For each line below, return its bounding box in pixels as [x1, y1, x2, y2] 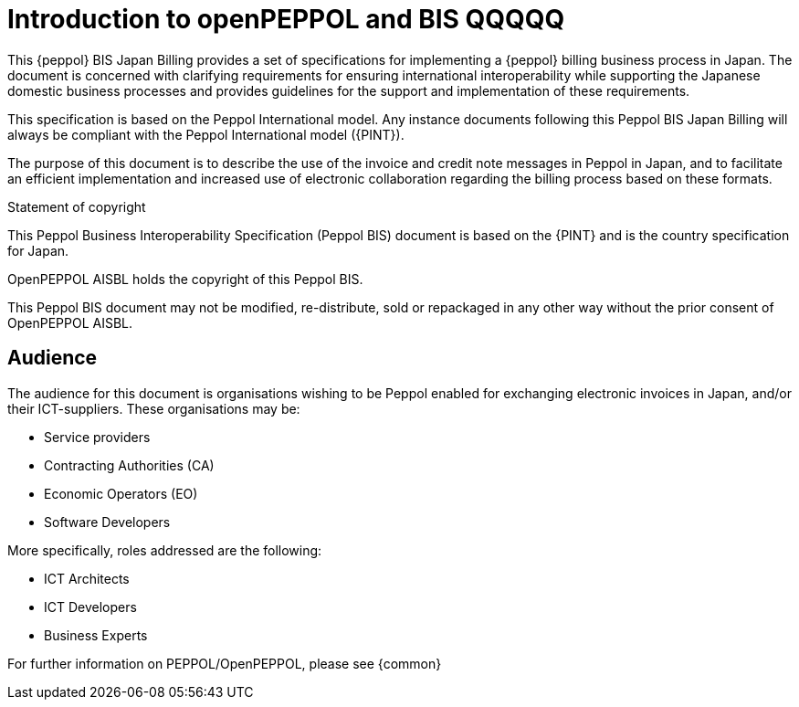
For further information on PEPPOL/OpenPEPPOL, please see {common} [7, 655, 442, 671]
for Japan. [7, 242, 69, 259]
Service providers [44, 428, 151, 445]
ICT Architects [44, 570, 130, 586]
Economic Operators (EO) [44, 485, 198, 501]
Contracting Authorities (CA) [44, 457, 215, 473]
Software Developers [44, 513, 171, 530]
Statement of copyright [7, 198, 146, 215]
